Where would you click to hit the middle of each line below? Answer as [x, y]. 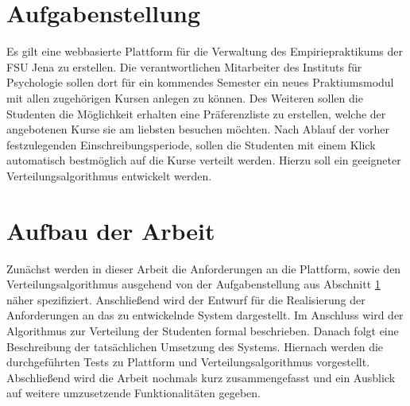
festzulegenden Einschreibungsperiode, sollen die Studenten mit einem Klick [191, 144]
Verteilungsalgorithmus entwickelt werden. [109, 175]
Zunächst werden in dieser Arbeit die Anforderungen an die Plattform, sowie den [204, 268]
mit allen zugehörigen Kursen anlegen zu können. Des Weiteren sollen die [185, 97]
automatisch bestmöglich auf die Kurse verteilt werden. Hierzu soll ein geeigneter [204, 160]
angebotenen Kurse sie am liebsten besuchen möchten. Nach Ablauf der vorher [198, 129]
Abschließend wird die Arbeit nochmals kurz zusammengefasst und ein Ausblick [201, 377]
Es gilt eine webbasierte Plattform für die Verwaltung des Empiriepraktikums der [205, 51]
